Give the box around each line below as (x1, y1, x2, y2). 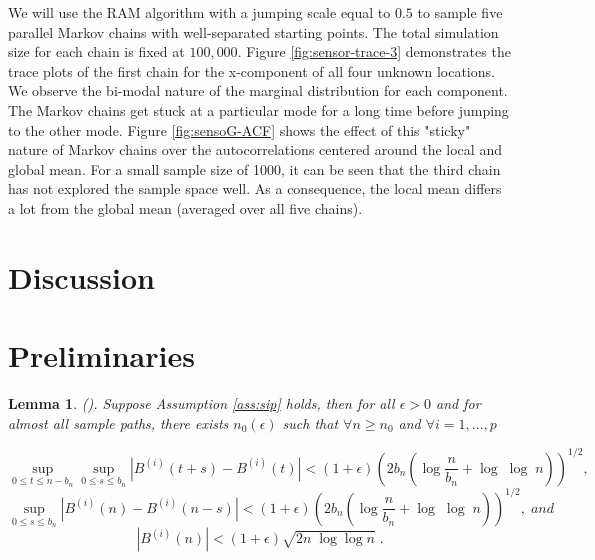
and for (436, 393, 481, 414)
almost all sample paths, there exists (8, 412, 229, 433)
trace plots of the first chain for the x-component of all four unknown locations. (8, 60, 495, 81)
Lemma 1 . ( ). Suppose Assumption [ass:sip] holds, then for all (8, 393, 395, 414)
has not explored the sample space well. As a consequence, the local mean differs (8, 178, 502, 199)
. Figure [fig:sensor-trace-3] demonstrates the (237, 41, 511, 62)
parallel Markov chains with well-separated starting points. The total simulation (8, 21, 499, 42)
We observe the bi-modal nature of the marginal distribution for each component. (8, 80, 508, 101)
